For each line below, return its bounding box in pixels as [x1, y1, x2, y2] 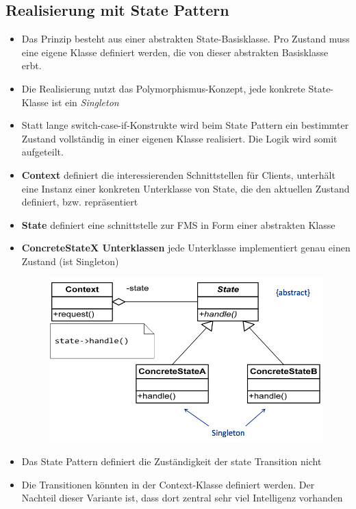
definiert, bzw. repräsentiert [21, 195, 138, 209]
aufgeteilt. [21, 145, 64, 159]
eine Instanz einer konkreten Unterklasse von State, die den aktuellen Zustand [21, 181, 350, 195]
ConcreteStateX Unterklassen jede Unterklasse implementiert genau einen [21, 240, 351, 255]
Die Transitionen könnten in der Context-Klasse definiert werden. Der [21, 477, 315, 491]
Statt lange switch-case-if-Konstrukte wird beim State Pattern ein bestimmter [21, 118, 349, 132]
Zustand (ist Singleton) [21, 253, 119, 268]
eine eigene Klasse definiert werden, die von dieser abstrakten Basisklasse [21, 45, 329, 59]
